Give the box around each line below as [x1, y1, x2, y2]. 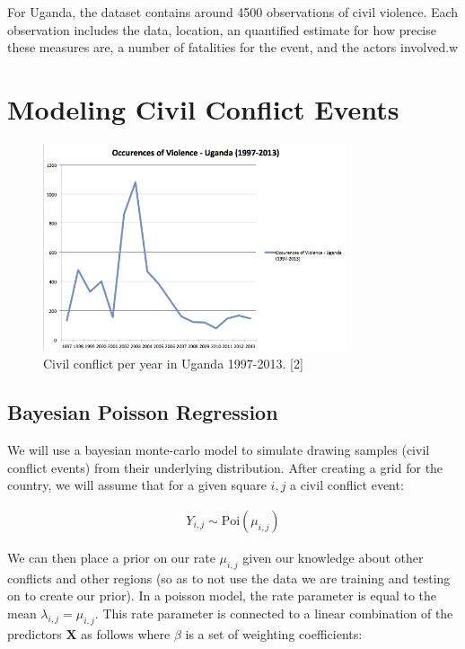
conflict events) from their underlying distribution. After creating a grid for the [7, 458, 443, 476]
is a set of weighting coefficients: [185, 624, 363, 643]
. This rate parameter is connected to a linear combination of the [94, 603, 453, 622]
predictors [7, 624, 62, 643]
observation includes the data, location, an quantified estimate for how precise [7, 20, 436, 39]
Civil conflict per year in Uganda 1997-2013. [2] [43, 354, 303, 373]
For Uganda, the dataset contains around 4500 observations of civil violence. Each [7, 3, 459, 21]
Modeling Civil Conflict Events [7, 90, 399, 127]
